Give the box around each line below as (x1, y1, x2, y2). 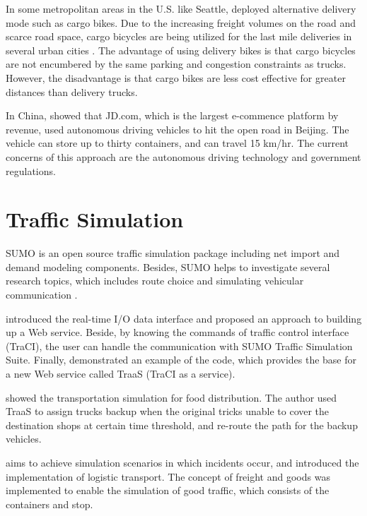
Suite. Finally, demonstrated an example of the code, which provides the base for (6, 352, 357, 367)
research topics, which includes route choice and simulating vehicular (6, 273, 304, 288)
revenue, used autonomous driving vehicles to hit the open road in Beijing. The (6, 121, 349, 136)
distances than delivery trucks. (6, 84, 138, 99)
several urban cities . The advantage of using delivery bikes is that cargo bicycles (6, 42, 356, 57)
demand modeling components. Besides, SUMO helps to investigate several (6, 259, 330, 274)
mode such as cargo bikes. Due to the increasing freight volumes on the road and (6, 15, 356, 30)
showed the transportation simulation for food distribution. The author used (6, 390, 337, 404)
